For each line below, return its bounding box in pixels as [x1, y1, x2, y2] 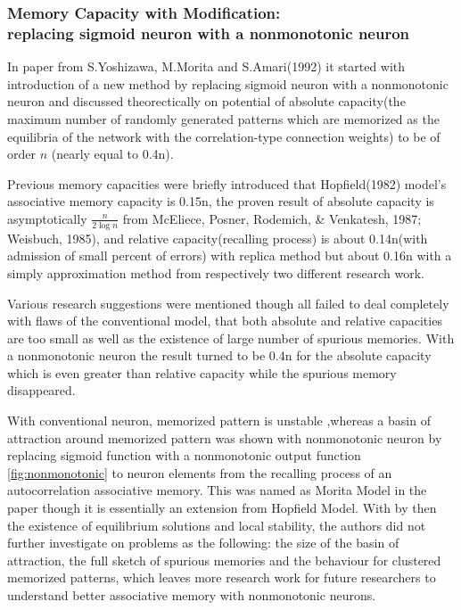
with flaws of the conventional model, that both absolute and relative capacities [7, 311, 442, 330]
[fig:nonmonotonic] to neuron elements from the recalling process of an [7, 463, 392, 482]
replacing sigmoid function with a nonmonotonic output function [7, 446, 361, 465]
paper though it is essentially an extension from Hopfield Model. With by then [7, 499, 437, 517]
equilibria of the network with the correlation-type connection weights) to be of [7, 127, 440, 145]
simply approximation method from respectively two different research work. [7, 263, 424, 282]
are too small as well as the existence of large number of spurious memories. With [7, 328, 455, 347]
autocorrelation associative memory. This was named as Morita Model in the [7, 481, 427, 499]
